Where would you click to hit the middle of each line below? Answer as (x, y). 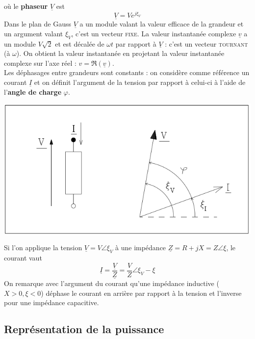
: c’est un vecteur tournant (206, 43)
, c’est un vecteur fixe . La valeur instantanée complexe (154, 33)
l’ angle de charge (33, 91)
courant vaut (23, 258)
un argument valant (34, 33)
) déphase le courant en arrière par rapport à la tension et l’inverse (141, 293)
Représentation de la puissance (84, 329)
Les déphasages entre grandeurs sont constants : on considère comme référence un (127, 72)
